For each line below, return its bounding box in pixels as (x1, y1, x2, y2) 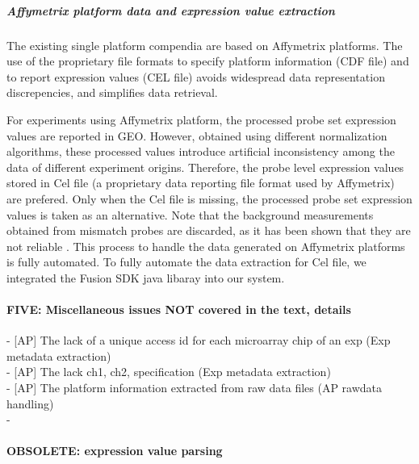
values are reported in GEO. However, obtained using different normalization (6, 127, 388, 144)
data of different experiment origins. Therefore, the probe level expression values (6, 158, 404, 175)
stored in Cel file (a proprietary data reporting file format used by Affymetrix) (6, 174, 395, 191)
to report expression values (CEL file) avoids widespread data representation (6, 68, 385, 85)
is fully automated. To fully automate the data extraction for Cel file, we (6, 253, 367, 270)
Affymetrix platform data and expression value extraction (6, 2, 335, 19)
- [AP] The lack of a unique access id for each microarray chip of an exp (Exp (6, 332, 391, 349)
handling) (6, 395, 54, 412)
